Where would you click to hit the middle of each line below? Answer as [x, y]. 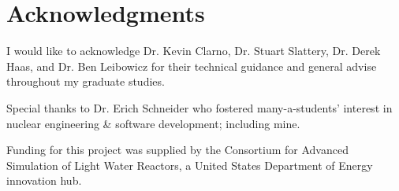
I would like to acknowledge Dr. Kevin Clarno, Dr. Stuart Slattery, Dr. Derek [194, 51]
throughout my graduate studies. [86, 81]
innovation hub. [44, 180]
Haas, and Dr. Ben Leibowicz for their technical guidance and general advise [192, 66]
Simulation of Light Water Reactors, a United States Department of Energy [190, 165]
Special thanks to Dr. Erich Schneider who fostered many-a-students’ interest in [199, 107]
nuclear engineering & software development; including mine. [153, 123]
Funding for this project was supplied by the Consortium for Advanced [177, 150]
